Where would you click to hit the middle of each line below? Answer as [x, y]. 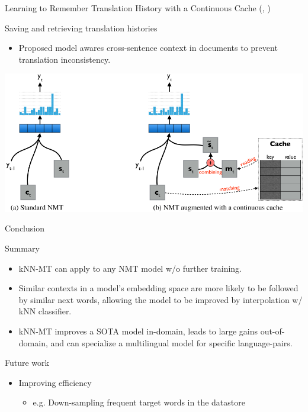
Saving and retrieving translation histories [81, 28]
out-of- [272, 331]
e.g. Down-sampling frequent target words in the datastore [139, 402]
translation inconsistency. [65, 59]
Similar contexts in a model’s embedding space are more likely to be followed [158, 288]
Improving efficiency [55, 382]
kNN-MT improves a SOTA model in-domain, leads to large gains [138, 331]
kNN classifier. [45, 311]
